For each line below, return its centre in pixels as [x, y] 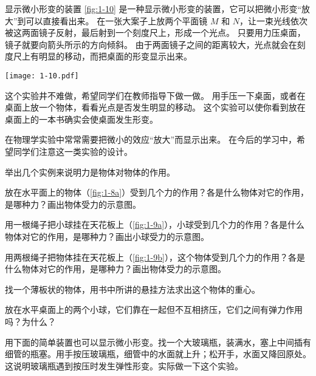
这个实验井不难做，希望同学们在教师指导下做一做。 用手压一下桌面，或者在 [155, 95]
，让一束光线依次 [274, 20]
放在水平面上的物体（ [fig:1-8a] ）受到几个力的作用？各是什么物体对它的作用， [157, 192]
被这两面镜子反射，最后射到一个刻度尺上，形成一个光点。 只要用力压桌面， [155, 32]
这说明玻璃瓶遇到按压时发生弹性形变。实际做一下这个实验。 [124, 365]
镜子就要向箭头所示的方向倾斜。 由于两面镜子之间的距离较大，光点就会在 [151, 44]
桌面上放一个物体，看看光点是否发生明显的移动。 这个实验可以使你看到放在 [155, 107]
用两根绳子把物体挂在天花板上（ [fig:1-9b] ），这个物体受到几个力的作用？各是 [155, 257]
